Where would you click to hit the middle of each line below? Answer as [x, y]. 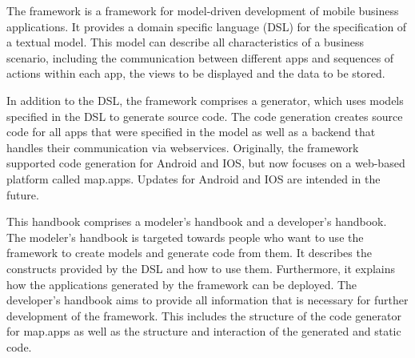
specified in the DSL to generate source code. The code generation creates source [205, 116]
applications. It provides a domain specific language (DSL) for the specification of [207, 26]
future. [23, 194]
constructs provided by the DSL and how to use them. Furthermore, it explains [201, 268]
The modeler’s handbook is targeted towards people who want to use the [185, 237]
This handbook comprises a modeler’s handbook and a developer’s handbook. [197, 221]
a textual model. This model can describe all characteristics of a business [186, 42]
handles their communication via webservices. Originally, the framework [183, 147]
